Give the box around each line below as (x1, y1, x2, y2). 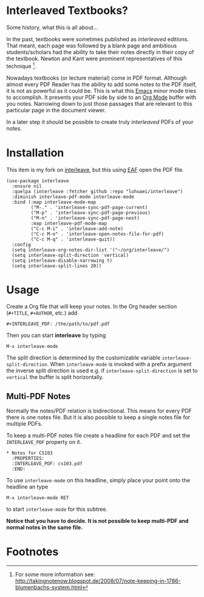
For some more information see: (15, 571, 95, 578)
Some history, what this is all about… (6, 24, 98, 31)
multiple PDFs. (6, 420, 42, 428)
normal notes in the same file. (6, 524, 83, 531)
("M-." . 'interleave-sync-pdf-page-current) (30, 204, 148, 210)
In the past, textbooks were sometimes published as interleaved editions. (6, 35, 189, 43)
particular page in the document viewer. (6, 106, 106, 114)
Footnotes (6, 545, 59, 559)
